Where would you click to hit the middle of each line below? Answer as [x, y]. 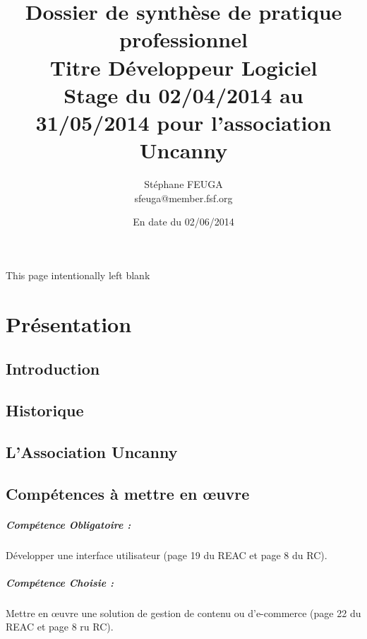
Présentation [69, 323]
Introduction [53, 369]
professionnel [183, 39]
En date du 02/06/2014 [183, 222]
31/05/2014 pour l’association [183, 122]
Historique [45, 410]
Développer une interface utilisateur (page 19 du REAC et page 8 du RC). [167, 555]
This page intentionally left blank [78, 275]
